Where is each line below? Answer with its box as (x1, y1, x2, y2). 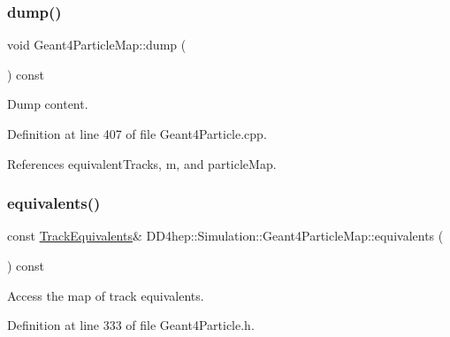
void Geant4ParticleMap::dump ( (7, 35, 187, 54)
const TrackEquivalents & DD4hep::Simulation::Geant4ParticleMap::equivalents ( (7, 226, 444, 245)
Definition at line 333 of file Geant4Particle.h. (7, 316, 255, 334)
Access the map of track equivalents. (7, 286, 204, 304)
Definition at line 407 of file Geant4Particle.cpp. (7, 125, 267, 142)
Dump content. (7, 95, 88, 113)
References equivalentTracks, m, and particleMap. (7, 154, 277, 172)
